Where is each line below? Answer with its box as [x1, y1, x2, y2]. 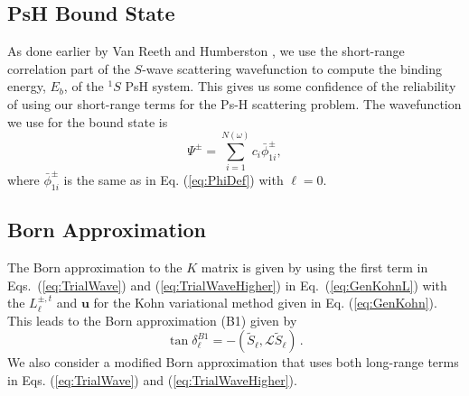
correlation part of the [7, 59, 130, 78]
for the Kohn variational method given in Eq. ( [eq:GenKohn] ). [93, 293, 437, 312]
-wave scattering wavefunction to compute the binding [142, 59, 442, 78]
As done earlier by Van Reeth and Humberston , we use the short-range [7, 41, 405, 60]
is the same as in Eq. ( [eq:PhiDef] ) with [63, 170, 284, 189]
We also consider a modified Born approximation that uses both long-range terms [7, 353, 459, 372]
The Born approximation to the [7, 258, 183, 277]
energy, [7, 77, 46, 96]
